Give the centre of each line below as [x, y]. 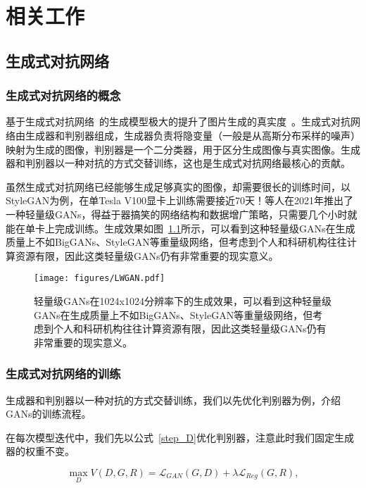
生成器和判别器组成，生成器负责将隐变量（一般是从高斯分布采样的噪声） [193, 135]
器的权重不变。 [40, 451]
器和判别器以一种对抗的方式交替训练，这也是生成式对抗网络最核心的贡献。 [178, 163]
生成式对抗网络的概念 [63, 95]
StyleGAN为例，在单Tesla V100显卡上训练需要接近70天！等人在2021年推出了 [180, 200]
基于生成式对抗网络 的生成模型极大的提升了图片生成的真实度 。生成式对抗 [178, 121]
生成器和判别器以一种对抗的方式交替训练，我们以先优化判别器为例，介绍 [173, 400]
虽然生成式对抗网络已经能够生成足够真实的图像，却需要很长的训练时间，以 [178, 186]
